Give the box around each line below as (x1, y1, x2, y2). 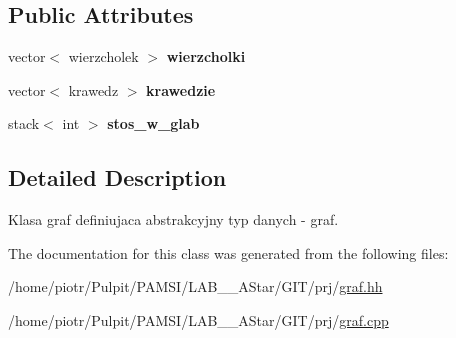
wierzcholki (166, 46, 246, 67)
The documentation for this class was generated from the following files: (8, 242, 449, 263)
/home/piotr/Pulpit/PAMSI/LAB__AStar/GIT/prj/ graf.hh (8, 276, 383, 297)
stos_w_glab (107, 113, 200, 134)
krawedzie (146, 79, 216, 100)
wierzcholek (68, 46, 139, 67)
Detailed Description (8, 162, 227, 193)
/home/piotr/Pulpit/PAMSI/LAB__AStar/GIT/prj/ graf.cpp (8, 309, 389, 330)
